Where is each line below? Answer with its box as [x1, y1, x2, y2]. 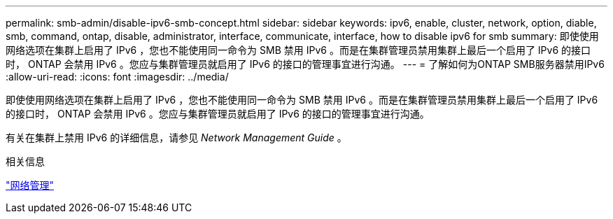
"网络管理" [6, 179, 55, 191]
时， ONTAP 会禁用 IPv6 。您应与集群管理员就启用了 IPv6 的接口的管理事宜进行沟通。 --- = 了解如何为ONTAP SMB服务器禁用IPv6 [6, 58, 605, 70]
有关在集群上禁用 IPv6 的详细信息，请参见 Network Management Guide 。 [6, 132, 347, 143]
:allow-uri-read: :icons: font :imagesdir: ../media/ [6, 71, 229, 83]
